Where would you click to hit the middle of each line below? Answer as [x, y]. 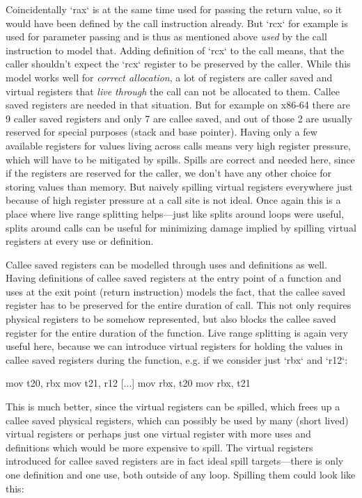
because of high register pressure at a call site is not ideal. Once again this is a [173, 200]
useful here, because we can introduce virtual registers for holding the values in [174, 346]
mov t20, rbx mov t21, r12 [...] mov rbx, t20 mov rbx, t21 [128, 383]
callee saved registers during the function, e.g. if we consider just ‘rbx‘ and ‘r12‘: [177, 359]
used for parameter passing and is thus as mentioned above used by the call [166, 37]
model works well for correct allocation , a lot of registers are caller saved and [169, 77]
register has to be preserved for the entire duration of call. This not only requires [179, 305]
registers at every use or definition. [80, 241]
